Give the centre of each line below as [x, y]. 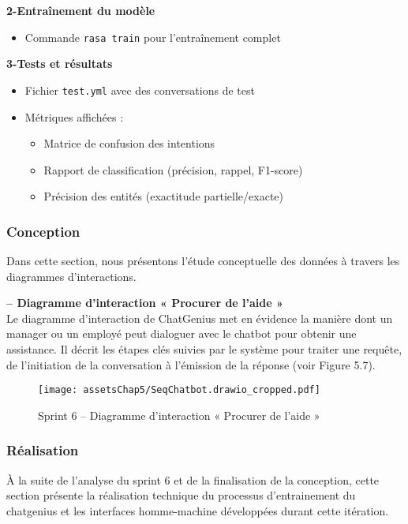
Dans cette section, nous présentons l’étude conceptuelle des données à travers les [203, 261]
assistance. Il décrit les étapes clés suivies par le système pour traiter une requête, [204, 349]
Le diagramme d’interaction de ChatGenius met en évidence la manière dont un [200, 318]
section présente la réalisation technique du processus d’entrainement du [181, 495]
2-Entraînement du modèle [81, 10]
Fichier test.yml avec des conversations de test [140, 90]
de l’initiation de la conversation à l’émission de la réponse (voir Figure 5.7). [191, 364]
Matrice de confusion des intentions [129, 143]
